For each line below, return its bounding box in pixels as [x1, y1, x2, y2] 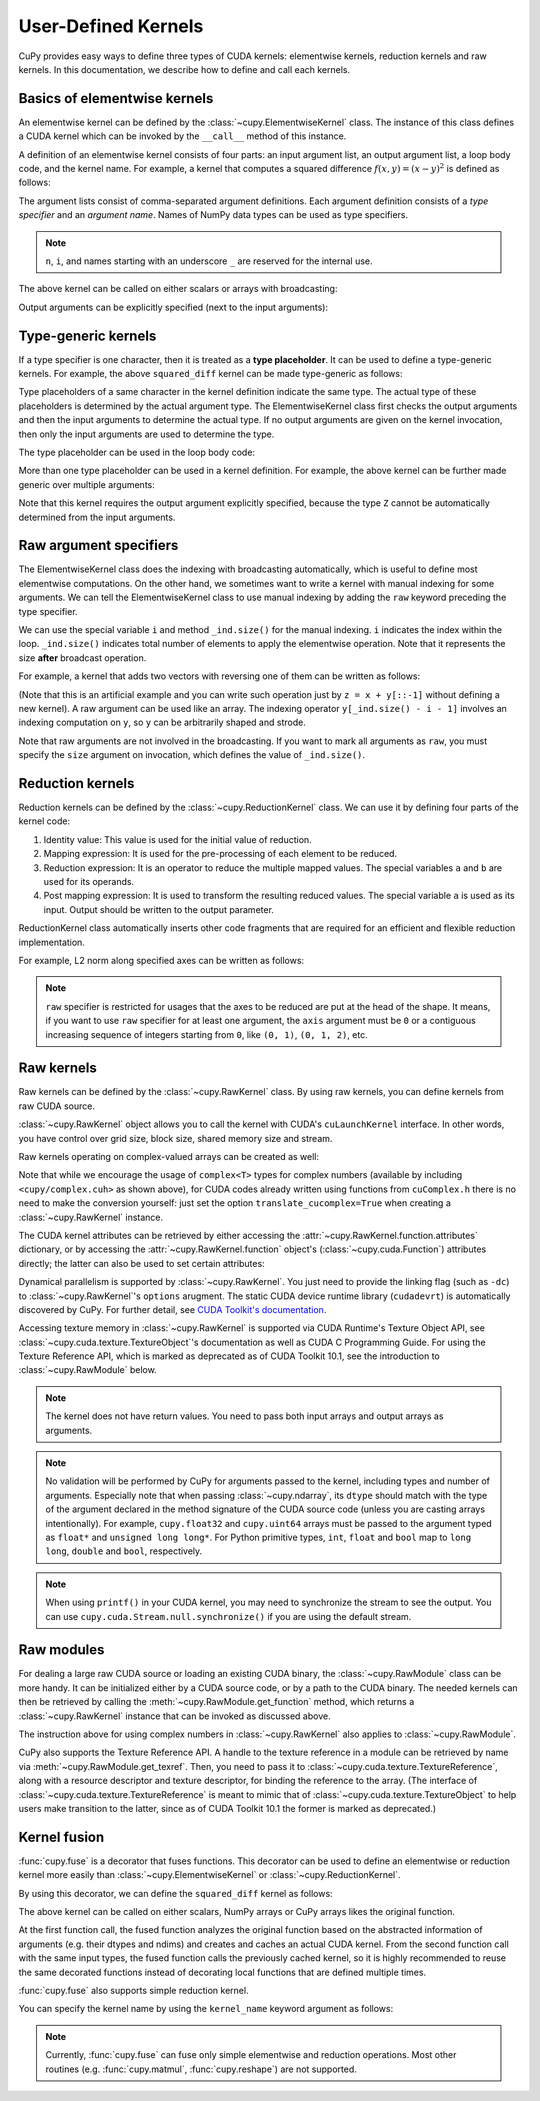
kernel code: [18, 815, 70, 827]
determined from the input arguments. [18, 511, 176, 523]
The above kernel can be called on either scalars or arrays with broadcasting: [18, 283, 338, 295]
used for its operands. [43, 876, 135, 888]
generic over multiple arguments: [18, 478, 155, 490]
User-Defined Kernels [18, 15, 204, 37]
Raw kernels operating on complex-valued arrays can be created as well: [18, 1151, 320, 1162]
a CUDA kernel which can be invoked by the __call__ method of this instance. [18, 130, 347, 142]
